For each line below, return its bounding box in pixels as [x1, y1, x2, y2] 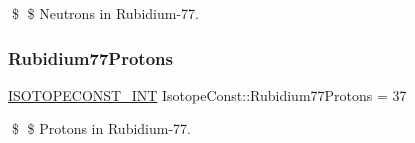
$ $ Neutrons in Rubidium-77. [11, 3, 199, 23]
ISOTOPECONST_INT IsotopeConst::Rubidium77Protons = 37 [8, 84, 407, 105]
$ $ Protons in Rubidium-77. [11, 118, 191, 139]
